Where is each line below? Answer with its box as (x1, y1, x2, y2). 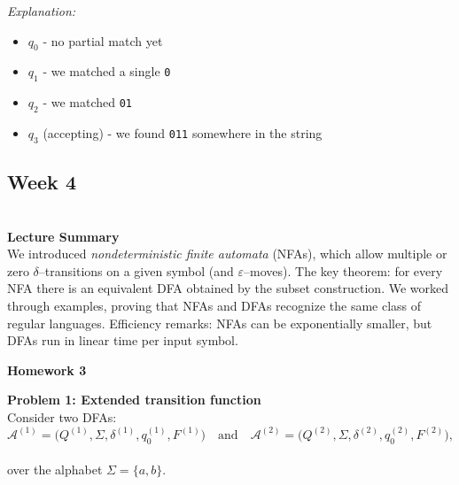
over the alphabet (7, 460, 103, 479)
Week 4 (7, 168, 76, 196)
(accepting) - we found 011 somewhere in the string (43, 123, 323, 142)
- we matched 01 (43, 93, 133, 112)
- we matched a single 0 (43, 62, 171, 81)
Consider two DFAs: (7, 407, 117, 426)
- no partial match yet (43, 31, 163, 50)
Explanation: (7, 2, 76, 19)
